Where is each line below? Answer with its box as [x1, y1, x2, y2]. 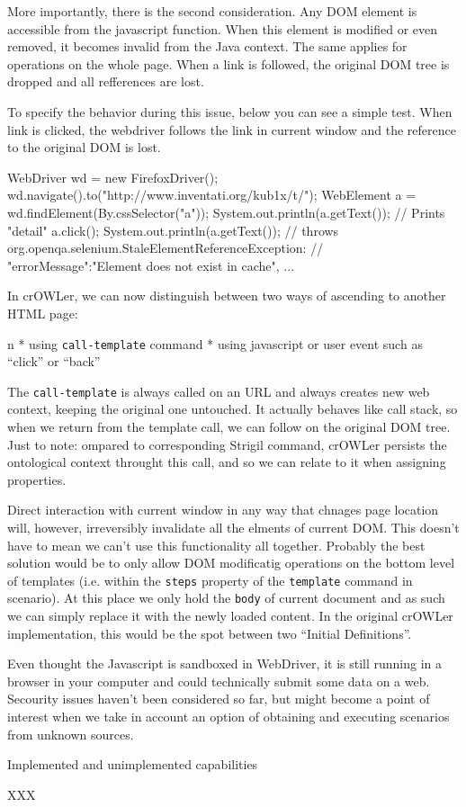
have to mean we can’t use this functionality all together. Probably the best [7, 535, 426, 554]
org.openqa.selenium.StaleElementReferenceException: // [7, 238, 324, 257]
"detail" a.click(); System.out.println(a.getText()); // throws [7, 220, 339, 239]
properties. [7, 470, 67, 489]
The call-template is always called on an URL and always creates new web [7, 381, 430, 400]
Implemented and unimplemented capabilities [7, 755, 258, 774]
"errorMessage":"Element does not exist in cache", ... [7, 256, 295, 274]
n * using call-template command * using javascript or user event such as [7, 334, 423, 353]
